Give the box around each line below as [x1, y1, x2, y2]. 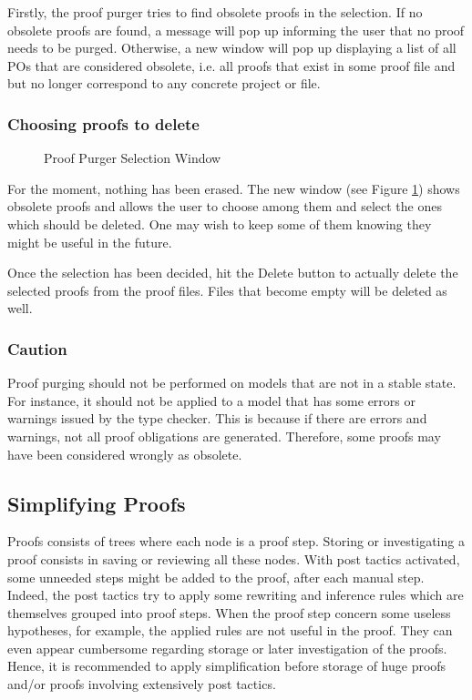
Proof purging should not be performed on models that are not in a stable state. [7, 373, 457, 392]
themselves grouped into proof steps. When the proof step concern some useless [7, 603, 451, 622]
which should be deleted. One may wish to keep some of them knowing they [7, 214, 432, 233]
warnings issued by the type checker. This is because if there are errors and [7, 409, 427, 428]
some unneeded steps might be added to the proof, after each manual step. [7, 567, 425, 586]
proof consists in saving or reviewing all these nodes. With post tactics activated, [7, 549, 460, 568]
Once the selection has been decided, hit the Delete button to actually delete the [7, 263, 458, 282]
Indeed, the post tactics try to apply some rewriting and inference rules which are [7, 585, 464, 604]
